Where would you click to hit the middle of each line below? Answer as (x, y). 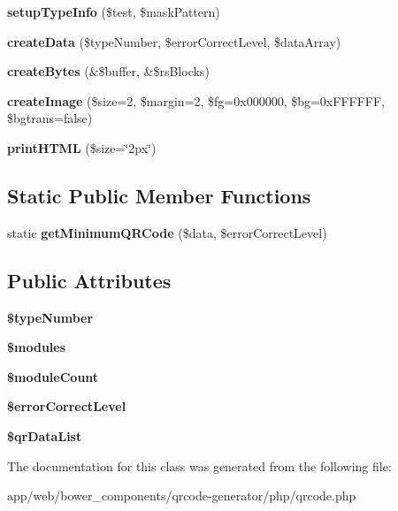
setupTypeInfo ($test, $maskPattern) (114, 11)
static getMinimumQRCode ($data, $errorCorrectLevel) (167, 232)
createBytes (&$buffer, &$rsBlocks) (108, 71)
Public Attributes (89, 280)
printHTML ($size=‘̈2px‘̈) (82, 147)
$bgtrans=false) (50, 118)
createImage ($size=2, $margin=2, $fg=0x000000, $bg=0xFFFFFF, (196, 100)
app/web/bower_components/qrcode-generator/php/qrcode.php (182, 496)
